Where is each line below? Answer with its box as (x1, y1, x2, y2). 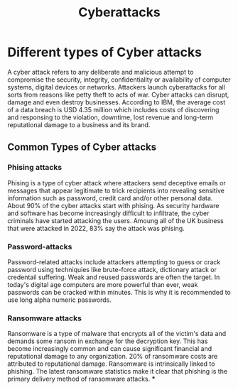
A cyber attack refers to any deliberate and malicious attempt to (7, 67, 194, 76)
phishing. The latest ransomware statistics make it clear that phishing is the (7, 367, 228, 376)
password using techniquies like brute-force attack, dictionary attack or (7, 265, 217, 273)
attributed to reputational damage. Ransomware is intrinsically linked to (7, 359, 215, 368)
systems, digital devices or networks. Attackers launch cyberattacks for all (7, 82, 226, 91)
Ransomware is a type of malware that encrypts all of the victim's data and (7, 330, 226, 338)
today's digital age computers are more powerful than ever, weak (7, 280, 198, 288)
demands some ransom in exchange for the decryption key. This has (7, 337, 208, 345)
